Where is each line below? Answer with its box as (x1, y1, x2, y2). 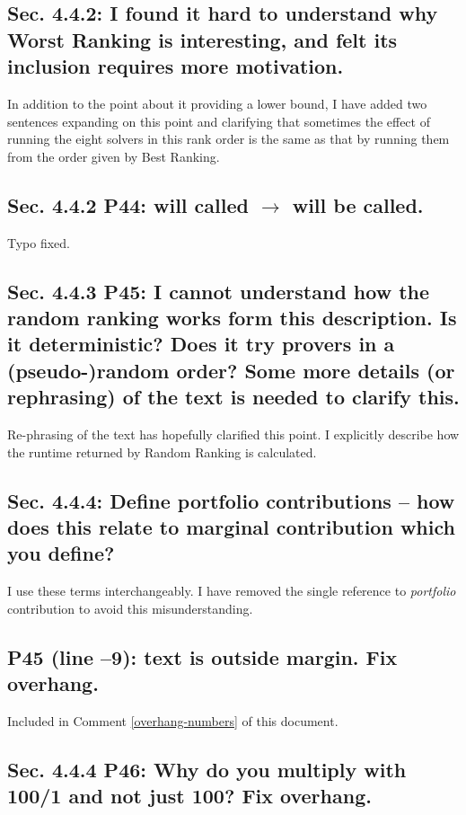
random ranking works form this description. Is (7, 303, 457, 331)
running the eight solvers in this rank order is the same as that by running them (7, 129, 450, 148)
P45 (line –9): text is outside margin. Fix (7, 642, 398, 670)
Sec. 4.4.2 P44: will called (7, 190, 249, 218)
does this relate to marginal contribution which (7, 512, 455, 540)
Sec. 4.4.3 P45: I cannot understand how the (7, 277, 430, 305)
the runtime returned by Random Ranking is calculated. (7, 442, 317, 461)
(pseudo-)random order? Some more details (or (7, 356, 455, 384)
